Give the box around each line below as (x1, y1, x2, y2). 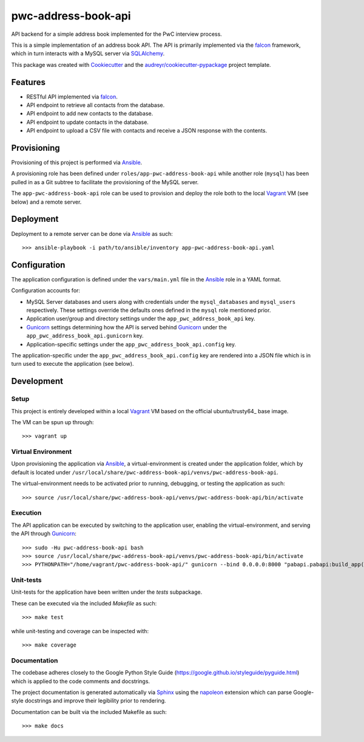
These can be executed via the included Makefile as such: (11, 599, 157, 607)
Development (11, 376, 64, 386)
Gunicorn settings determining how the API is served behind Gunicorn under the (26, 323, 227, 331)
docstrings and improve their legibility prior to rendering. (24, 697, 166, 704)
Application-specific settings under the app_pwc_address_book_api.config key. (26, 340, 237, 348)
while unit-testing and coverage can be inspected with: (11, 627, 149, 634)
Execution (11, 509, 42, 517)
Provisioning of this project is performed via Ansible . (11, 159, 143, 167)
